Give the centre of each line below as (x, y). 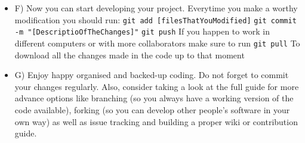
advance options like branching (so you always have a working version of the (154, 98)
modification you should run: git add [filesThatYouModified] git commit (155, 19)
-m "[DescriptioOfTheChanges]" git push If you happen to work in (142, 31)
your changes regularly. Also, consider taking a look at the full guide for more (157, 86)
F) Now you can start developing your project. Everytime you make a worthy (156, 8)
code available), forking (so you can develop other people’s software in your (152, 109)
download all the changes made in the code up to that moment (130, 55)
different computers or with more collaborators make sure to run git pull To (157, 43)
